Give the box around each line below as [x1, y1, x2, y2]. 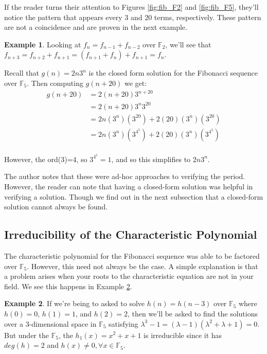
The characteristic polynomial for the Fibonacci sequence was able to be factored [4, 250, 260, 261]
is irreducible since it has [144, 329, 222, 340]
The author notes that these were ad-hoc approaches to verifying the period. [4, 171, 245, 182]
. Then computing [27, 77, 83, 88]
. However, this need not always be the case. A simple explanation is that [27, 260, 258, 271]
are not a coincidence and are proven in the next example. [4, 22, 187, 32]
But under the [4, 329, 49, 340]
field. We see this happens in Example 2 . [4, 280, 132, 291]
